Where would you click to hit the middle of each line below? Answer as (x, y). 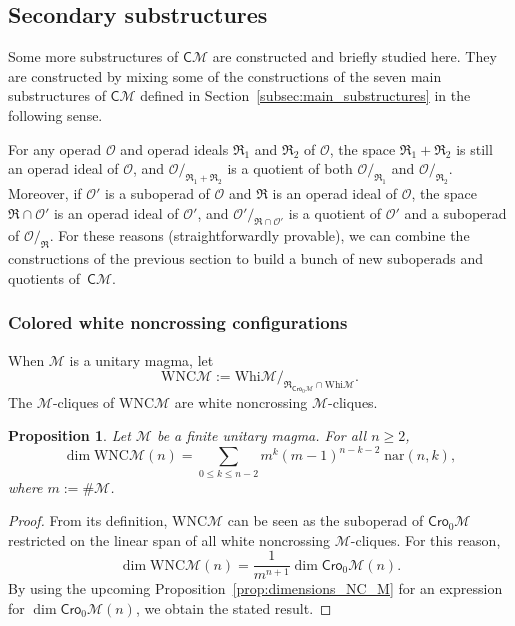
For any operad (55, 148)
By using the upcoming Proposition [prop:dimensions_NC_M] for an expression (255, 588)
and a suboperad (455, 212)
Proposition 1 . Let (69, 435)
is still (474, 148)
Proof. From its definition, (88, 520)
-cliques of (83, 401)
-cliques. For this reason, (425, 539)
